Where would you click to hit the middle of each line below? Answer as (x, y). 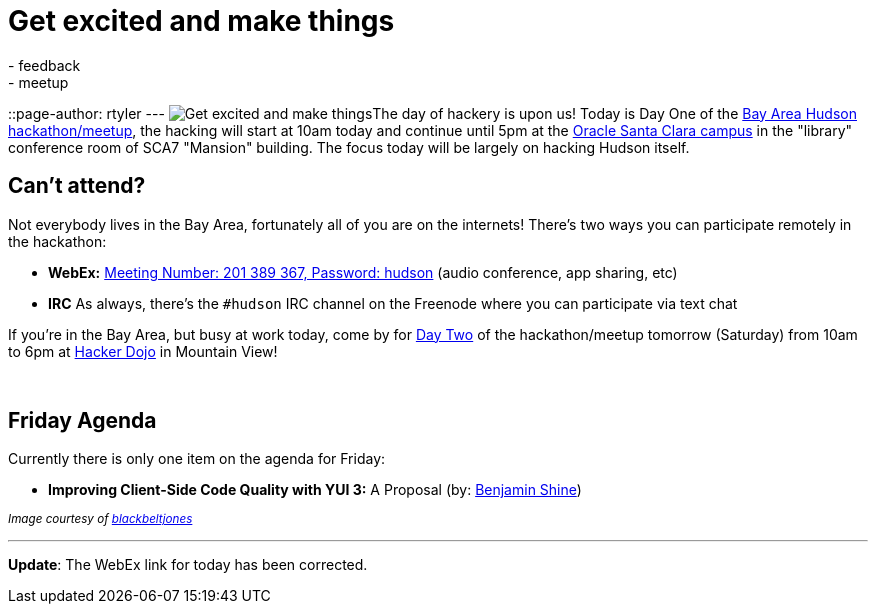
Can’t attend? (77, 186)
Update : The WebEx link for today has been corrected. (188, 565)
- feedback (44, 65)
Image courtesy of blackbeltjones (100, 519)
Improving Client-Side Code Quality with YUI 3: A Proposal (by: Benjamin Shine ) (315, 490)
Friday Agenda (82, 421)
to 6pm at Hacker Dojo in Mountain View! (143, 351)
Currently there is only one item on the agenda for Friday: (197, 459)
